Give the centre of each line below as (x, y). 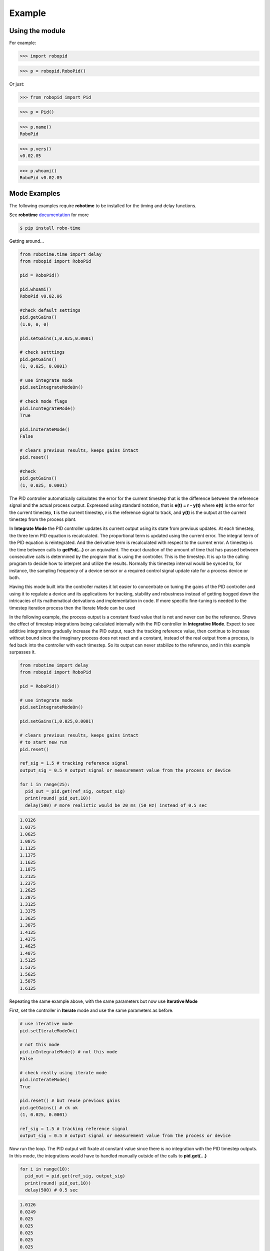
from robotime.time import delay (61, 254)
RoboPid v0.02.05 (41, 178)
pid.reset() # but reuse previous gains (70, 1101)
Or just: (17, 84)
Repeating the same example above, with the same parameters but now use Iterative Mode (103, 1001)
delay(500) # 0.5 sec (52, 1190)
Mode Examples (35, 193)
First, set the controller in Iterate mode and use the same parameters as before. (91, 1010)
